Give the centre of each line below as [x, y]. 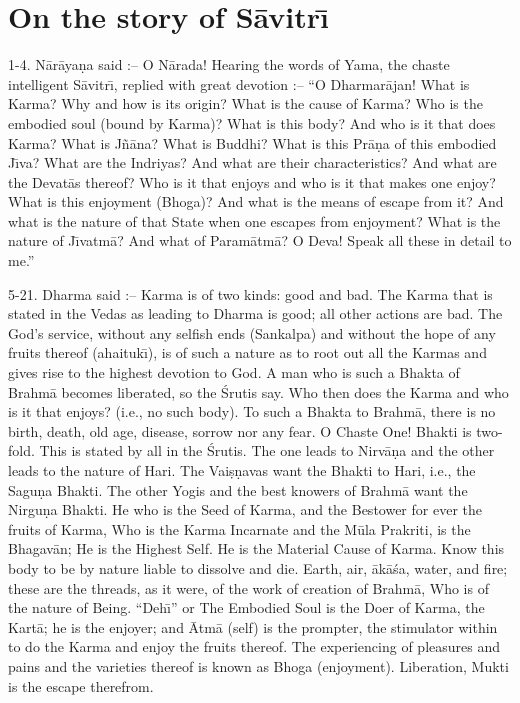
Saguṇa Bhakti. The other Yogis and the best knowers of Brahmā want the [238, 489]
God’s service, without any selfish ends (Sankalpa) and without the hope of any [252, 332]
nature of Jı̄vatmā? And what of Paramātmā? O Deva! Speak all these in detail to [260, 240]
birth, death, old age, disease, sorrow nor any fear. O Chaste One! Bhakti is [240, 430]
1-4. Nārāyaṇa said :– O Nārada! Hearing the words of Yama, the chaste [229, 64]
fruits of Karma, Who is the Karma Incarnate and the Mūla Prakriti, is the [239, 528]
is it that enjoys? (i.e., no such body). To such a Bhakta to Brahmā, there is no [252, 411]
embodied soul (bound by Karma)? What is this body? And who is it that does [252, 122]
